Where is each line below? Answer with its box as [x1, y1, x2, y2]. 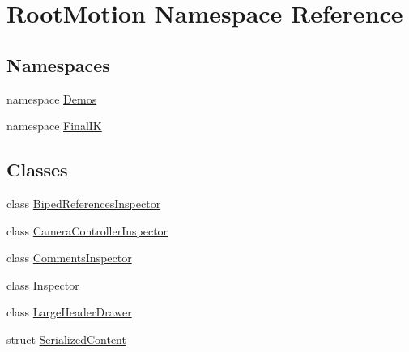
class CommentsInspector [6, 249, 132, 266]
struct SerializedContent [6, 330, 126, 347]
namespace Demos [6, 90, 97, 107]
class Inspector [6, 276, 79, 293]
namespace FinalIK [6, 117, 102, 134]
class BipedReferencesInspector [6, 194, 161, 211]
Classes [6, 157, 68, 182]
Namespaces [6, 52, 110, 77]
